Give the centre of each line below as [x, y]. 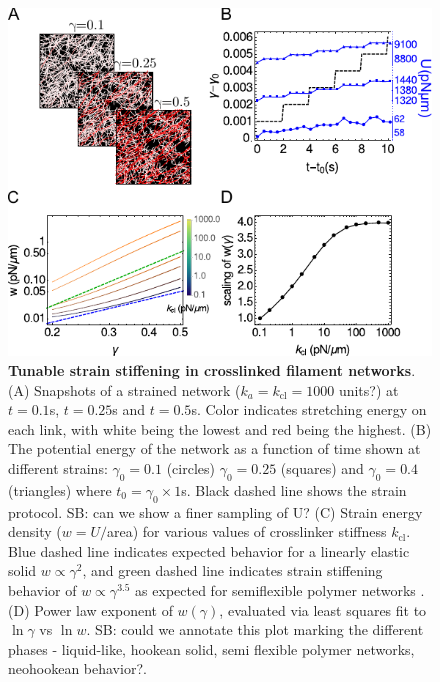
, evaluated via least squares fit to [323, 609]
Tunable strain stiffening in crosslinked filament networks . [212, 370]
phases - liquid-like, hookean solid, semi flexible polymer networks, [211, 648]
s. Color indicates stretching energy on [309, 409]
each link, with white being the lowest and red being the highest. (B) [220, 428]
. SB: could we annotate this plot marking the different [255, 629]
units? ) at [368, 389]
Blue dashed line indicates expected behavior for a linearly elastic [209, 550]
